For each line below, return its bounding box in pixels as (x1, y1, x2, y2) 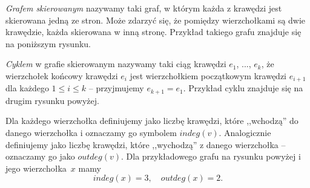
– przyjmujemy (88, 82, 144, 94)
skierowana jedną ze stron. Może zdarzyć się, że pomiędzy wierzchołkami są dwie (5, 13, 306, 26)
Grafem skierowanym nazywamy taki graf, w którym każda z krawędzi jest (5, 2, 282, 14)
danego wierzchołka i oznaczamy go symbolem (5, 126, 177, 139)
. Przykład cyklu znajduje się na (183, 82, 303, 94)
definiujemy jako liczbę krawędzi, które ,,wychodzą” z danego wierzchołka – (5, 138, 286, 151)
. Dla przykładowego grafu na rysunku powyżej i (121, 150, 301, 163)
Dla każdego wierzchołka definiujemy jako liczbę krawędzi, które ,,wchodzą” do (5, 114, 298, 127)
